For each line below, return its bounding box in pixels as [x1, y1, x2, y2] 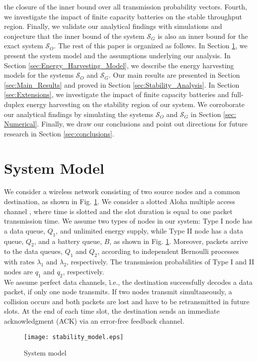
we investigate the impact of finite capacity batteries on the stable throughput [4, 11, 243, 21]
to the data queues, [4, 246, 63, 256]
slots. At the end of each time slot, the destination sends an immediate [4, 306, 220, 316]
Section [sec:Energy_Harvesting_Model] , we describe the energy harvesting [4, 60, 234, 70]
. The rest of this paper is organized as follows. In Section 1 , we [54, 40, 248, 51]
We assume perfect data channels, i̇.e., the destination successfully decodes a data [4, 276, 253, 287]
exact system [4, 40, 43, 51]
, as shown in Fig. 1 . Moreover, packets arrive [109, 236, 248, 246]
